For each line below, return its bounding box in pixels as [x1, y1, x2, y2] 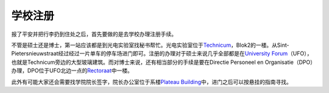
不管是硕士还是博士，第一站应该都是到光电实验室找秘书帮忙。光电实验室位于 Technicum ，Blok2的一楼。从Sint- [11, 41, 289, 49]
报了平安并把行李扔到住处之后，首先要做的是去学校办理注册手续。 [11, 30, 177, 38]
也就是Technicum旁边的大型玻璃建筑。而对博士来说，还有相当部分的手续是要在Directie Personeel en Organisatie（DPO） [11, 58, 316, 66]
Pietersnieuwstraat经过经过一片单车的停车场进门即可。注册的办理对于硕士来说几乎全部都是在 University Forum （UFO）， [11, 50, 313, 57]
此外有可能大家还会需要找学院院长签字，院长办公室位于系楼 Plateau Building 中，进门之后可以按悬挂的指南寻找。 [11, 78, 292, 85]
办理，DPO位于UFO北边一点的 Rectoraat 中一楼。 [11, 67, 133, 74]
